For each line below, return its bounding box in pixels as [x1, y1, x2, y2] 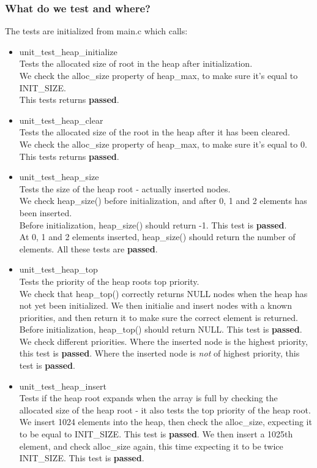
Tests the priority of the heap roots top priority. [19, 274, 200, 287]
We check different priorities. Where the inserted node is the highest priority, [19, 334, 308, 347]
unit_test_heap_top [19, 263, 98, 276]
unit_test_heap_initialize [19, 45, 117, 58]
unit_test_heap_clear [19, 113, 103, 126]
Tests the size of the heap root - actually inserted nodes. [19, 182, 231, 195]
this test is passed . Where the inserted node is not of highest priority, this [19, 347, 300, 360]
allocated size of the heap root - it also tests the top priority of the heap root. [19, 403, 311, 416]
